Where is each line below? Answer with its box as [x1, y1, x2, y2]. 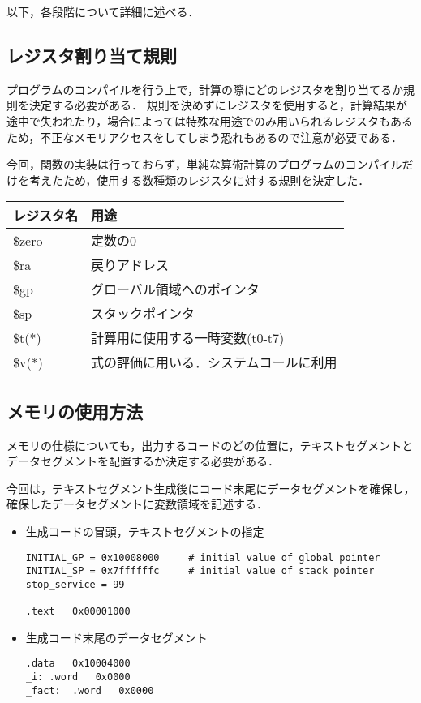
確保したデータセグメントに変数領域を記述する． [6, 495, 268, 512]
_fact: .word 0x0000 [25, 684, 154, 697]
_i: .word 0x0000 [25, 671, 131, 684]
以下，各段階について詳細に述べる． [6, 3, 200, 19]
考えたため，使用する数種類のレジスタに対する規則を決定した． [28, 171, 370, 188]
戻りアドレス [91, 255, 170, 275]
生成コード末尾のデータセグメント [25, 628, 208, 645]
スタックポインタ [91, 304, 195, 324]
